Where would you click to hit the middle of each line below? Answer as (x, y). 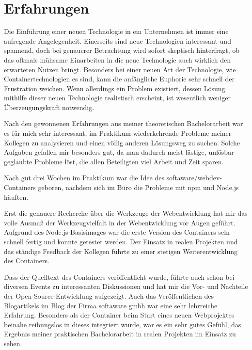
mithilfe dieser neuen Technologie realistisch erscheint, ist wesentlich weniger (118, 98)
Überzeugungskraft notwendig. (49, 107)
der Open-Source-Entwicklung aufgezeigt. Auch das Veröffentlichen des (109, 295)
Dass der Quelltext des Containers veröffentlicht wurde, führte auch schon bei (119, 277)
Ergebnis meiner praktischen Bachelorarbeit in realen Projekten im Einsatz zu (120, 334)
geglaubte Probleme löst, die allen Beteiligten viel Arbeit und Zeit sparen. (114, 161)
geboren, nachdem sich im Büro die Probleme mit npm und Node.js (138, 187)
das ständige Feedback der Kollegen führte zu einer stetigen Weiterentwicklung (121, 251)
